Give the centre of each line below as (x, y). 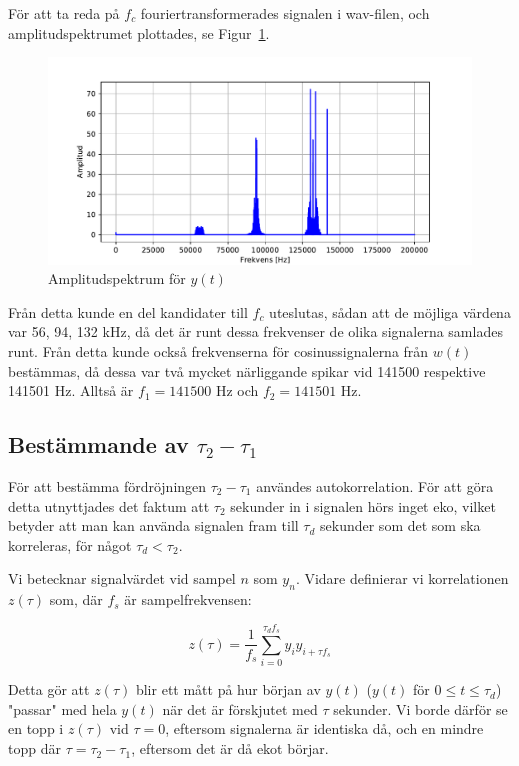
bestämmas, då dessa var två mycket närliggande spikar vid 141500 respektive (247, 370)
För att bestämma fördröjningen (107, 485)
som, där (76, 599)
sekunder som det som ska (400, 525)
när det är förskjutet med (240, 708)
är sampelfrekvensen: (188, 599)
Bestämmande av (98, 444)
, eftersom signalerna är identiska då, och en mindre (324, 728)
